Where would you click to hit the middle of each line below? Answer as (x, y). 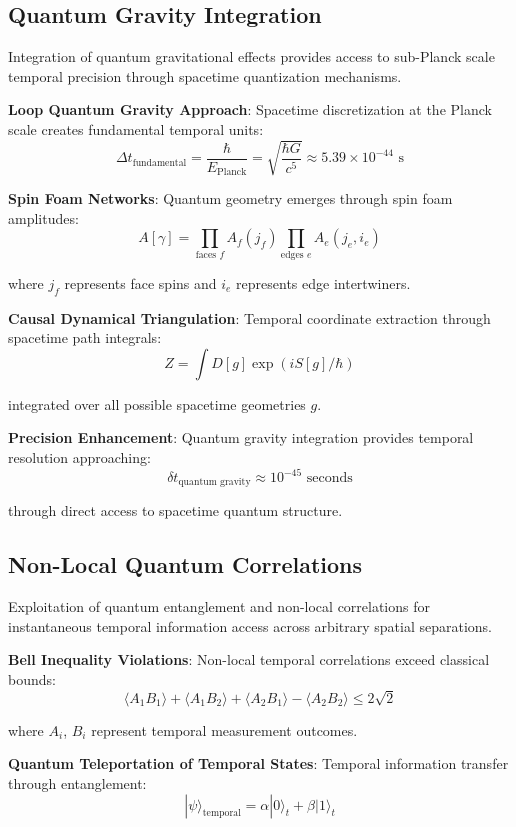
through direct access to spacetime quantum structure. (175, 510)
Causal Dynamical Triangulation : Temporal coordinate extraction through (249, 317)
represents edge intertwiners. (323, 282)
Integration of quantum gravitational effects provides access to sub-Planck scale (251, 56)
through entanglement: (77, 783)
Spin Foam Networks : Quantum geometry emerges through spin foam (230, 198)
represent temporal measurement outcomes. (224, 729)
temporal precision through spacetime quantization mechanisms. (205, 75)
